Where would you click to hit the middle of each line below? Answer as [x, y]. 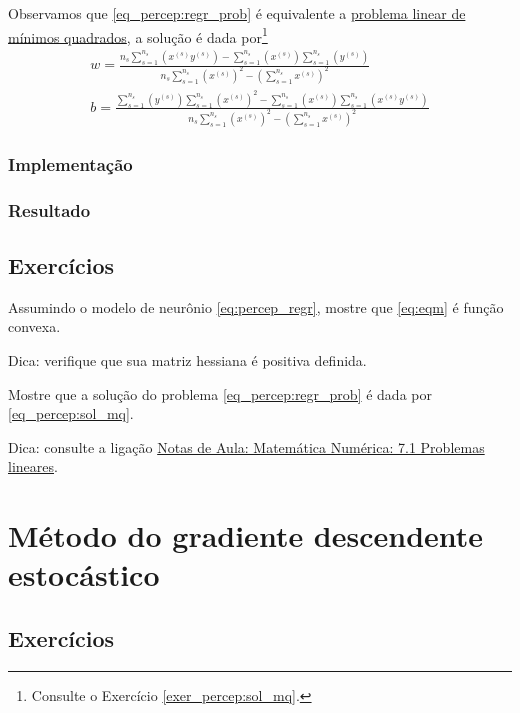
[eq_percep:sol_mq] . [71, 413]
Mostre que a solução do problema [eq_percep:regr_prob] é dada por [220, 393]
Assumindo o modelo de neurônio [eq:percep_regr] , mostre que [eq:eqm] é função [256, 306]
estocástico [84, 574]
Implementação [70, 163]
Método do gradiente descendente [246, 535]
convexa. [34, 326]
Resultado [49, 209]
